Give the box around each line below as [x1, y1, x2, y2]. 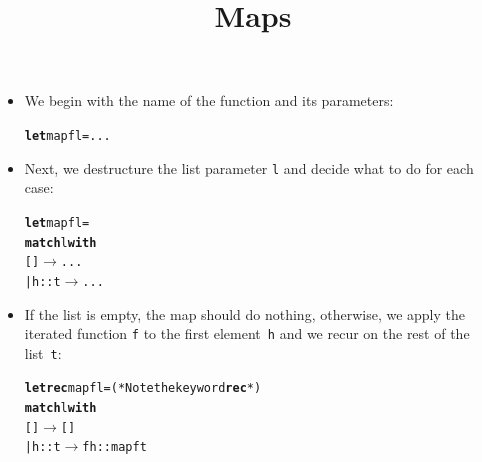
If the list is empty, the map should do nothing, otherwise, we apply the [24, 303, 465, 324]
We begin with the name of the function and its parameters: [24, 90, 394, 111]
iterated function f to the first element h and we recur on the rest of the [24, 323, 470, 344]
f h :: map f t [82, 440, 147, 455]
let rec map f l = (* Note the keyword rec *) [24, 381, 262, 396]
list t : [24, 342, 62, 363]
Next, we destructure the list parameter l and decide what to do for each [24, 157, 474, 178]
